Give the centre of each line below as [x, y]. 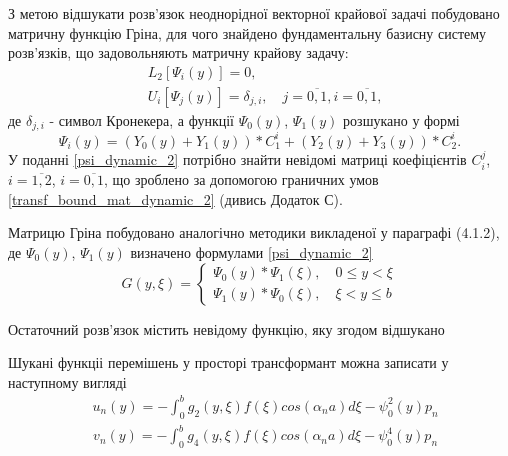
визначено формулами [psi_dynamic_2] [251, 252]
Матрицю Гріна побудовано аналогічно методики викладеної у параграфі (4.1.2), [254, 232]
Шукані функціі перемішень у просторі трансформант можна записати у [228, 362]
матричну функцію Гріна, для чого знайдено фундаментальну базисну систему [247, 32]
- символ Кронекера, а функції [142, 119]
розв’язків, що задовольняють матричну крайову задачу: [178, 52]
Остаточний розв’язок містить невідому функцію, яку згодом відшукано [226, 328]
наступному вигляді [67, 381]
